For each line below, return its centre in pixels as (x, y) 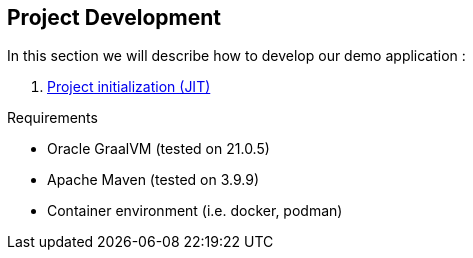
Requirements (52, 118)
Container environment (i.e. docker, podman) (195, 211)
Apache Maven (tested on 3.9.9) (153, 180)
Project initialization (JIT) (129, 87)
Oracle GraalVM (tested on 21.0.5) (158, 149)
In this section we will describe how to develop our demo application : (236, 56)
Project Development (114, 17)
